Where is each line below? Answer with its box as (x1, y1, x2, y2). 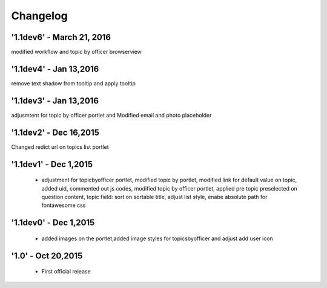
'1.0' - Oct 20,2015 (11, 250, 83, 261)
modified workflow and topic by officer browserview (11, 48, 142, 56)
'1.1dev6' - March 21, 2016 (11, 32, 111, 42)
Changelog (11, 9, 68, 22)
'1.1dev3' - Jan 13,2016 (11, 96, 99, 106)
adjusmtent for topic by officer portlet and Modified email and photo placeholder (11, 111, 212, 119)
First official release (41, 268, 91, 275)
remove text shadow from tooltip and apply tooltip (11, 79, 136, 87)
